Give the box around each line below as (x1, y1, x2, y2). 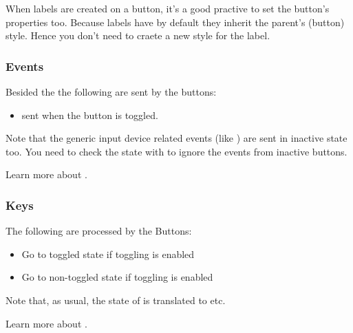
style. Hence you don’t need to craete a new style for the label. (6, 28, 270, 43)
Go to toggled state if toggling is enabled (21, 246, 195, 261)
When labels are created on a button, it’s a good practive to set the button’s (6, 1, 330, 15)
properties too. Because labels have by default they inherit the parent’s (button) (6, 14, 345, 29)
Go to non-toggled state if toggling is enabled (21, 270, 213, 284)
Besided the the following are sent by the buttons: (6, 85, 217, 98)
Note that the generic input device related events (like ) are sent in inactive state (6, 131, 347, 145)
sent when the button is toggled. (21, 107, 158, 122)
